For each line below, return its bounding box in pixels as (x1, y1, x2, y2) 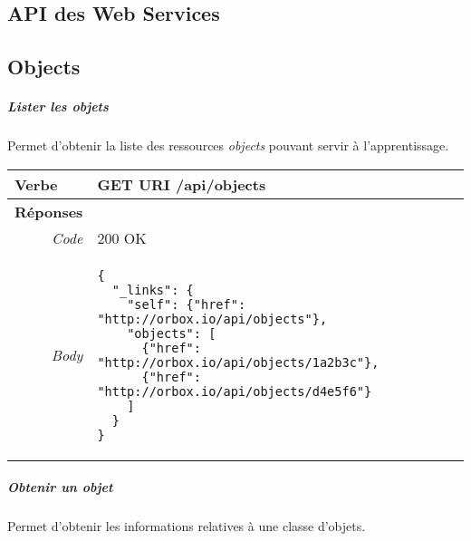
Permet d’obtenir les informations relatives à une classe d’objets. (7, 517, 366, 536)
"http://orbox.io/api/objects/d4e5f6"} (97, 383, 372, 399)
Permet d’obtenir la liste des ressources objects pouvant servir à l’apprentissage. (7, 136, 449, 155)
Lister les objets (7, 97, 109, 116)
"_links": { (111, 282, 194, 297)
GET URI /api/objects (97, 173, 266, 195)
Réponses (14, 200, 83, 222)
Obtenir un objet (7, 478, 113, 497)
